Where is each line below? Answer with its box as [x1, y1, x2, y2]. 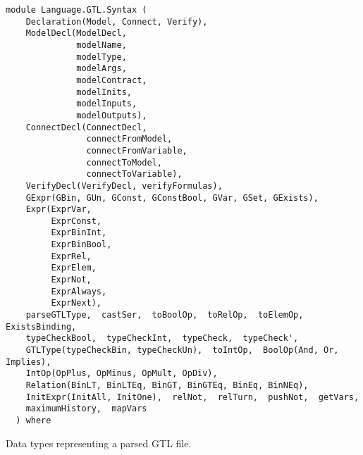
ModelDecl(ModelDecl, [25, 28, 127, 39]
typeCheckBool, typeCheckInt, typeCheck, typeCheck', [25, 333, 299, 344]
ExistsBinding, [6, 321, 77, 332]
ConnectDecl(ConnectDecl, [25, 122, 147, 132]
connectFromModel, [86, 134, 173, 144]
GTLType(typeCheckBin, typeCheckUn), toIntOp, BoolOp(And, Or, [25, 345, 339, 356]
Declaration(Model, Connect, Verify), [25, 16, 208, 27]
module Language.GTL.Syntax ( [6, 5, 147, 15]
